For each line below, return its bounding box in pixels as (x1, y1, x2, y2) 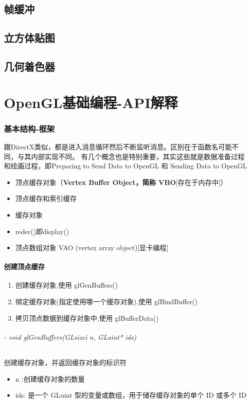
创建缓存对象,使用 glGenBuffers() (15, 280, 118, 290)
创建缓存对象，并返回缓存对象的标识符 (4, 357, 126, 367)
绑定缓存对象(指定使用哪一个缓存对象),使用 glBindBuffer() (15, 296, 197, 307)
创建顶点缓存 (4, 261, 45, 272)
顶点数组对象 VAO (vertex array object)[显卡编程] (15, 242, 169, 253)
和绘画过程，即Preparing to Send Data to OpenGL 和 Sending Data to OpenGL (4, 161, 247, 171)
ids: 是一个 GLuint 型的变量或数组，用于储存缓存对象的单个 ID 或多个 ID (15, 390, 247, 400)
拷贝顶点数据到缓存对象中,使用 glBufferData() (15, 312, 159, 323)
